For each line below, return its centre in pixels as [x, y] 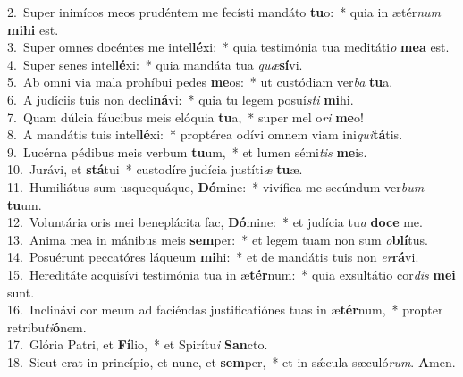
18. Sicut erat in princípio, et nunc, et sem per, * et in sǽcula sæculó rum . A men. [231, 361]
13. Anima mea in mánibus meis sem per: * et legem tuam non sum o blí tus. [218, 239]
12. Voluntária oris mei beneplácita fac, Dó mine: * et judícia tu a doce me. [215, 222]
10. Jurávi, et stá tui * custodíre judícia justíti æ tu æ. [155, 169]
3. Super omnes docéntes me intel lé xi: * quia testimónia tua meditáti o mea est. [228, 47]
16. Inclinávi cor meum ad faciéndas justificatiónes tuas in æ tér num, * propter [225, 310]
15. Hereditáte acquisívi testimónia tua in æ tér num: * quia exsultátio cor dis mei [231, 274]
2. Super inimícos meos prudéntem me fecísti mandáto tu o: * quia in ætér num [224, 12]
